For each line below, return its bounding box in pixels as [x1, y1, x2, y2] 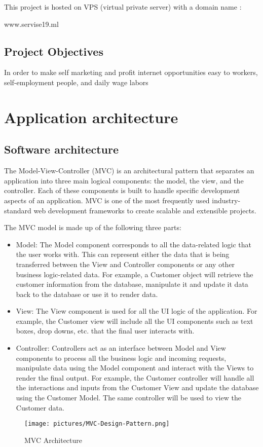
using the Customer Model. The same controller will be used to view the [16, 392, 241, 403]
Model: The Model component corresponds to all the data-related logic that [16, 239, 252, 249]
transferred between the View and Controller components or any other [16, 258, 235, 269]
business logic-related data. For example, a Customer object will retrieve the [16, 269, 253, 279]
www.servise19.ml [4, 18, 59, 29]
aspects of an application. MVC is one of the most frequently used [4, 195, 210, 205]
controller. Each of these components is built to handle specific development [4, 185, 240, 196]
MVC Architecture [24, 434, 83, 445]
